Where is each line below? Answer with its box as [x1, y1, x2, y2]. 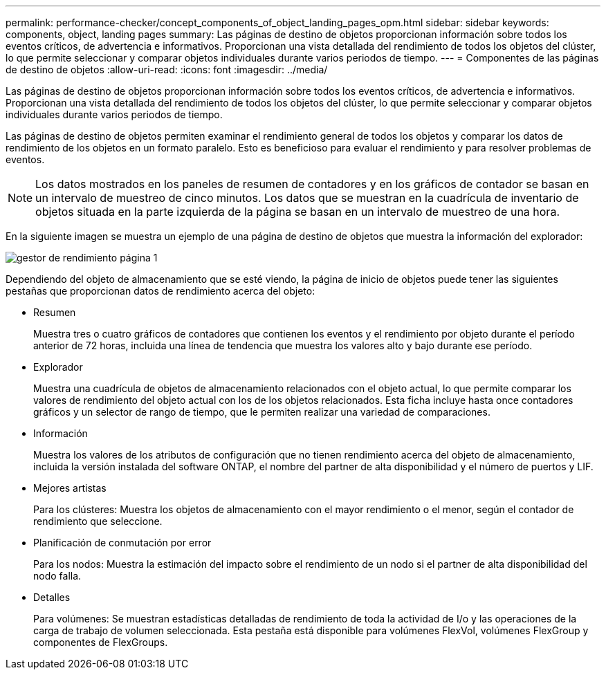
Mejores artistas [33, 482, 107, 494]
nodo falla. [33, 570, 82, 582]
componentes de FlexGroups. [33, 636, 168, 648]
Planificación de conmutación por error [33, 537, 212, 548]
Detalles [33, 591, 71, 603]
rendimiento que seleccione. [33, 515, 163, 527]
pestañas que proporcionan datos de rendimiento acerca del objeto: [6, 285, 315, 297]
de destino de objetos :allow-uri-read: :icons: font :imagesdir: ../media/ [6, 64, 328, 75]
